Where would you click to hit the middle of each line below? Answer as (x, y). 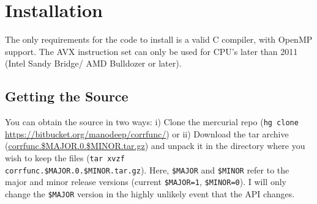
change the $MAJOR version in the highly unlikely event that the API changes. (150, 193)
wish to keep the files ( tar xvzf (65, 157)
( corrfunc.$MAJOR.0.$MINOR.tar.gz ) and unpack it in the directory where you (155, 146)
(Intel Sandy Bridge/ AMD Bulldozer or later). (93, 63)
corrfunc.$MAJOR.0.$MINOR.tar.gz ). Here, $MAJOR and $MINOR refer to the (147, 169)
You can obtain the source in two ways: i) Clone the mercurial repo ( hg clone (152, 122)
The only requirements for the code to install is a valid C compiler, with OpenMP (159, 39)
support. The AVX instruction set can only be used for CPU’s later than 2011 (151, 51)
